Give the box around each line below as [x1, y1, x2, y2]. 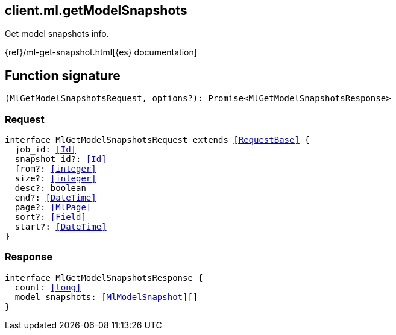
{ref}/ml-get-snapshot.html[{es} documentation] [5, 47, 197, 58]
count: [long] [14, 282, 81, 292]
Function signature [5, 67, 121, 83]
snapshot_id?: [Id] [14, 154, 107, 164]
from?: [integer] [14, 164, 96, 174]
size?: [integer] [14, 174, 96, 184]
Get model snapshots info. [5, 28, 109, 39]
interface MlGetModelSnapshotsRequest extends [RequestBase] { [5, 135, 310, 145]
